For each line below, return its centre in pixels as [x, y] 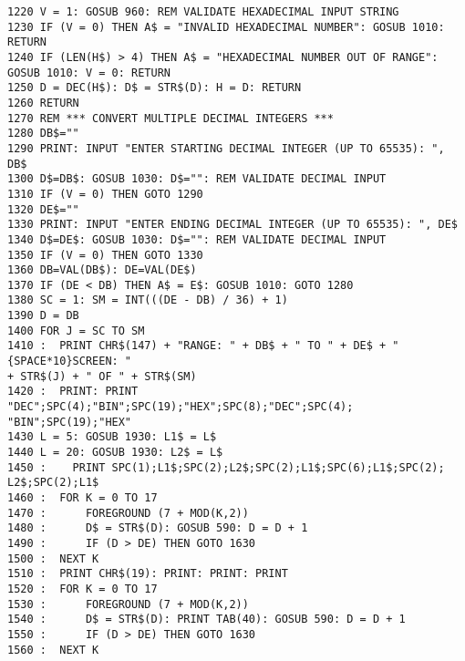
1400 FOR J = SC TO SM [76, 330]
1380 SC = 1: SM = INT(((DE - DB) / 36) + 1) [148, 300]
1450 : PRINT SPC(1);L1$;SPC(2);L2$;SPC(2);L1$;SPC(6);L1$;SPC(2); [226, 467]
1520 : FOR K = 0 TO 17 [83, 589]
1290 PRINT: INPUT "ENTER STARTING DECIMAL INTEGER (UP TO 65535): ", [226, 148]
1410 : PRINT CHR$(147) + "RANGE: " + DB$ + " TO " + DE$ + [197, 346]
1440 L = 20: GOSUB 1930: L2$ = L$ [115, 453]
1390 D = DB [43, 316]
